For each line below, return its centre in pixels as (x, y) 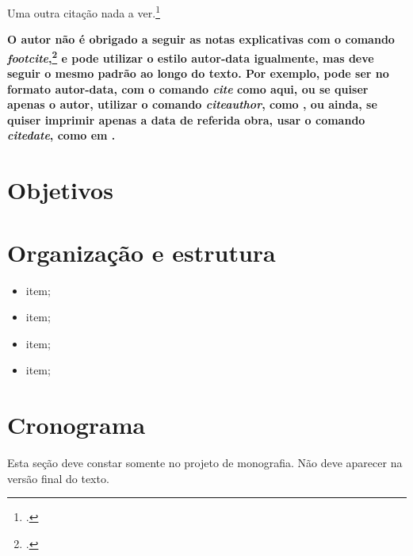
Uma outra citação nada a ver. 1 (84, 12)
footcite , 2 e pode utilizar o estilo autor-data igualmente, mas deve (191, 56)
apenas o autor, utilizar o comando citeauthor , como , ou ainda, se (192, 104)
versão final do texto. (58, 478)
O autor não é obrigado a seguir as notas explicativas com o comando (201, 39)
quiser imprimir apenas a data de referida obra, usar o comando (186, 119)
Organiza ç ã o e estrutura (141, 252)
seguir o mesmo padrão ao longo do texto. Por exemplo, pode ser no (198, 73)
